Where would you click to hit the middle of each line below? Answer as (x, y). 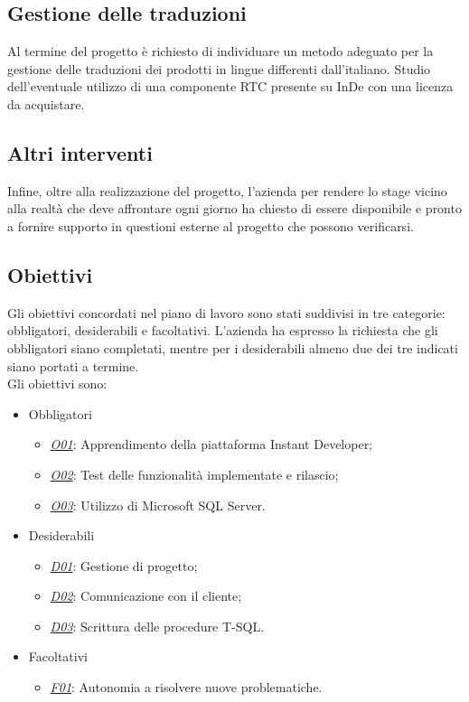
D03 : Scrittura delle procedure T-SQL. (157, 626)
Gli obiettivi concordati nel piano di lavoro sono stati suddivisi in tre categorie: (226, 312)
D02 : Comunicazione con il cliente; (146, 596)
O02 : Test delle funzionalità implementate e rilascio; (194, 474)
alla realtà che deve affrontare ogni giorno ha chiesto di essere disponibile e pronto (234, 208)
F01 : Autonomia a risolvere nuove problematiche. (186, 687)
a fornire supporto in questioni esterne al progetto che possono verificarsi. (211, 225)
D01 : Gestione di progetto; (124, 565)
